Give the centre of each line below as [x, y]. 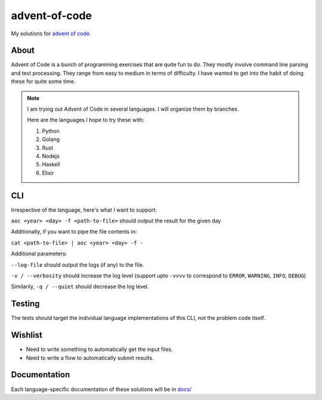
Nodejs [51, 156]
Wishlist [27, 335]
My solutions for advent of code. [51, 33]
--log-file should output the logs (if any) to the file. [78, 265]
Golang [51, 139]
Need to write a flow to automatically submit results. [90, 358]
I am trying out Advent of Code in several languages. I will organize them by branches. [133, 109]
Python [51, 131]
